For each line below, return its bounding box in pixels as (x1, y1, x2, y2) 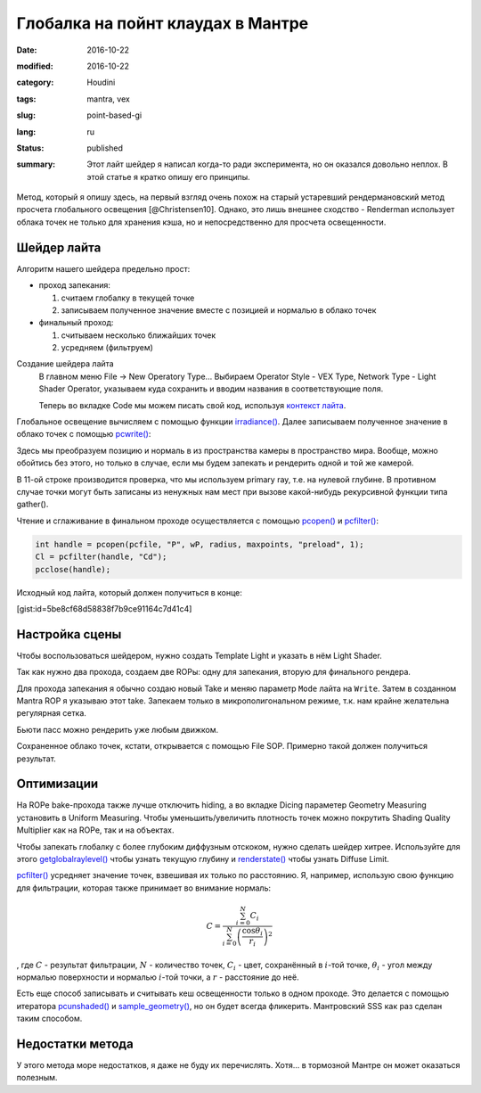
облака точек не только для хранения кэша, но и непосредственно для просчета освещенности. (16, 217, 387, 227)
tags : (16, 94, 37, 104)
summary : (16, 159, 56, 169)
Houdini (86, 77, 116, 88)
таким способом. (16, 1013, 83, 1024)
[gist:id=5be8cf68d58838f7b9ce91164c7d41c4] (16, 603, 192, 614)
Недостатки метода (16, 1036, 134, 1051)
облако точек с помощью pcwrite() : (16, 429, 151, 440)
